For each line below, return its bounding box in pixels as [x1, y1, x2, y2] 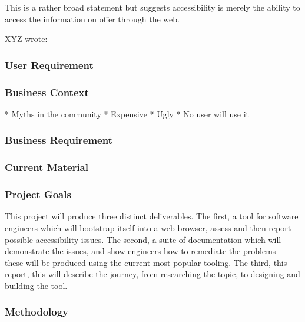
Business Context [5, 84, 89, 99]
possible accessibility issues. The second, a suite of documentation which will [5, 233, 281, 245]
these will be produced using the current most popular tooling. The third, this [5, 256, 287, 268]
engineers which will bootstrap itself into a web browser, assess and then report [5, 221, 291, 234]
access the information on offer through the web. [5, 12, 180, 25]
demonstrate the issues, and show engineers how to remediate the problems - [5, 245, 281, 257]
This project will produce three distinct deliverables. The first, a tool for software [5, 210, 299, 222]
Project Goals [5, 187, 71, 202]
